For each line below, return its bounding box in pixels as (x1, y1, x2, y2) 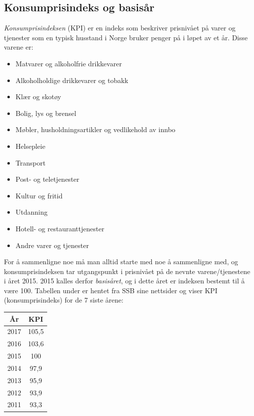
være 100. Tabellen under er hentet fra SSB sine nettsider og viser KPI (4, 285, 218, 295)
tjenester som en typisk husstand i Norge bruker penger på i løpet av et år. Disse (4, 32, 248, 42)
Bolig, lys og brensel (15, 108, 77, 118)
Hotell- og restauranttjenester (15, 223, 105, 233)
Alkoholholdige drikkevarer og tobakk (15, 75, 129, 85)
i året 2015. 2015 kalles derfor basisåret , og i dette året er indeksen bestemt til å (4, 276, 245, 286)
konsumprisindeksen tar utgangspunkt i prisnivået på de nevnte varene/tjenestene (4, 266, 251, 276)
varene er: (4, 42, 33, 52)
